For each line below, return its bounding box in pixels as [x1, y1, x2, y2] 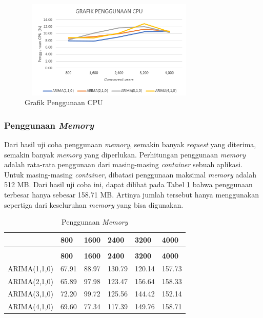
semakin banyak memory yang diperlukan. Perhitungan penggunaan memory [4, 149, 246, 160]
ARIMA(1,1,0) [8, 263, 53, 273]
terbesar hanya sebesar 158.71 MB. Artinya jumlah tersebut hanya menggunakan [4, 189, 259, 200]
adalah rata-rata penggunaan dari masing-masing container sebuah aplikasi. [4, 159, 243, 170]
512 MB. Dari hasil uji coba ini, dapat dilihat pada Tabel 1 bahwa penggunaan [4, 179, 253, 190]
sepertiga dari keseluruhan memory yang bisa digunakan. [4, 199, 184, 210]
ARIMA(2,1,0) [8, 275, 53, 286]
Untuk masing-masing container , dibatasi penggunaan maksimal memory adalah [4, 169, 257, 180]
